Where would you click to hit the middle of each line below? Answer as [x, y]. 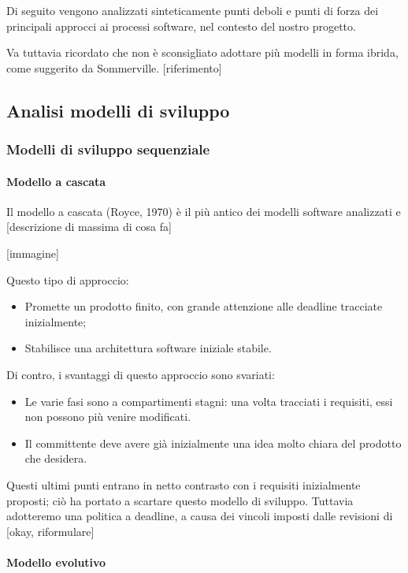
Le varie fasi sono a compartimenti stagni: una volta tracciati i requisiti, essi [209, 401]
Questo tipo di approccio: [68, 279]
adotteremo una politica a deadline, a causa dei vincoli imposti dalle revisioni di [200, 516]
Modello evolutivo [56, 562]
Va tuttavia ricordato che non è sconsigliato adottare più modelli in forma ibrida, [202, 52]
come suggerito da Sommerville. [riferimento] [114, 67]
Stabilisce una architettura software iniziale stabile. [148, 348]
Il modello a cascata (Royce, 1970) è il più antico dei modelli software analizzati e [204, 211]
